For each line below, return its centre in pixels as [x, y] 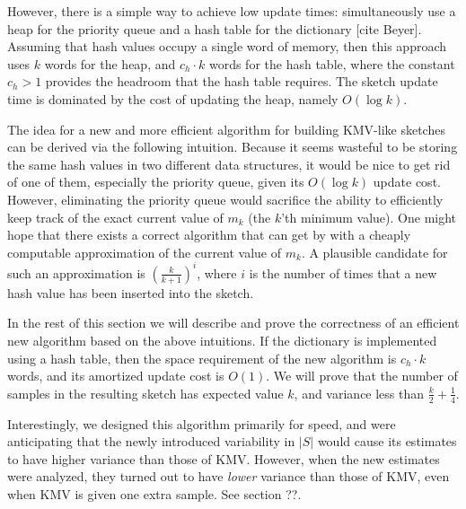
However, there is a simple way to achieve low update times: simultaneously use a [232, 11]
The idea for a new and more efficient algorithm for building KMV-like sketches [226, 129]
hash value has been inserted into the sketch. [131, 292]
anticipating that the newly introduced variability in [151, 441]
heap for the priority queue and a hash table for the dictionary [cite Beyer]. [215, 28]
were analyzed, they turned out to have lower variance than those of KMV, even [229, 476]
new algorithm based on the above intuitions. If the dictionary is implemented [222, 340]
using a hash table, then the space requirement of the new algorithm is [202, 358]
